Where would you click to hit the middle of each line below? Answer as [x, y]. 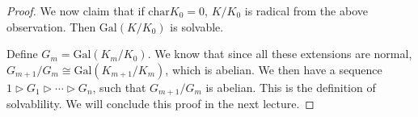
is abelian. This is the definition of [291, 87]
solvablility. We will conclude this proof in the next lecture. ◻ [160, 104]
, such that [119, 87]
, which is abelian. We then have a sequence [274, 69]
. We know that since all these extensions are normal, [280, 54]
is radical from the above [306, 10]
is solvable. [197, 26]
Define [22, 54]
